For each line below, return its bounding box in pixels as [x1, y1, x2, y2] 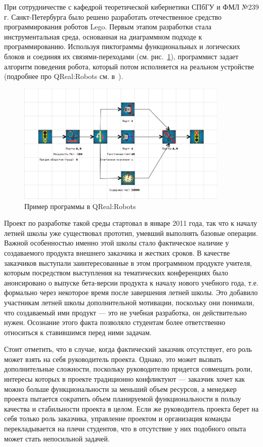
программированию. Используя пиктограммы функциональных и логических [4, 41, 240, 52]
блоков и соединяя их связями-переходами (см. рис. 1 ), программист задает [4, 51, 239, 61]
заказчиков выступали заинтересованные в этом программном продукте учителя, [4, 257, 252, 268]
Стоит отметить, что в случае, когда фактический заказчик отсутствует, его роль [4, 344, 252, 354]
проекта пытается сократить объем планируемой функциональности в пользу [4, 393, 241, 404]
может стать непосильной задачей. [4, 433, 110, 443]
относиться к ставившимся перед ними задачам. [4, 327, 152, 337]
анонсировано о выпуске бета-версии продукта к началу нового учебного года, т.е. [4, 277, 258, 288]
